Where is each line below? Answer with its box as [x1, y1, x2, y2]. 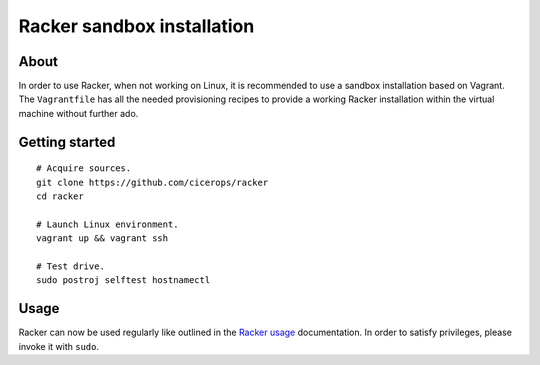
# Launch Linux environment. [36, 218, 179, 230]
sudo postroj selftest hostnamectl [36, 275, 211, 286]
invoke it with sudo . [18, 340, 100, 352]
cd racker [36, 191, 84, 202]
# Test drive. [36, 260, 105, 272]
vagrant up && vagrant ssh [36, 233, 169, 244]
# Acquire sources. [36, 163, 132, 174]
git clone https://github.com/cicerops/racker [36, 176, 269, 188]
